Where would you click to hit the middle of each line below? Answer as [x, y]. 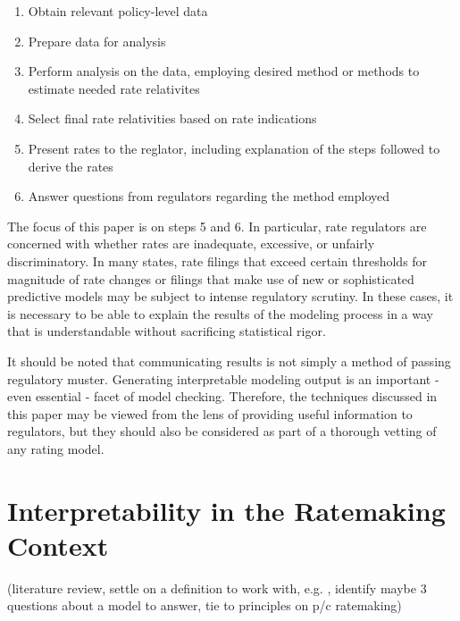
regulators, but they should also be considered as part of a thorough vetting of [222, 431]
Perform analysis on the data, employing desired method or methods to [224, 71]
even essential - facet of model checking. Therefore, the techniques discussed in [222, 396]
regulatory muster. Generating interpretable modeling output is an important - [223, 378]
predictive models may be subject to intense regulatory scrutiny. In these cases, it [230, 296]
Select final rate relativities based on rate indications [172, 118]
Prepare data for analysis [97, 41]
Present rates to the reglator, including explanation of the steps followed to [234, 148]
